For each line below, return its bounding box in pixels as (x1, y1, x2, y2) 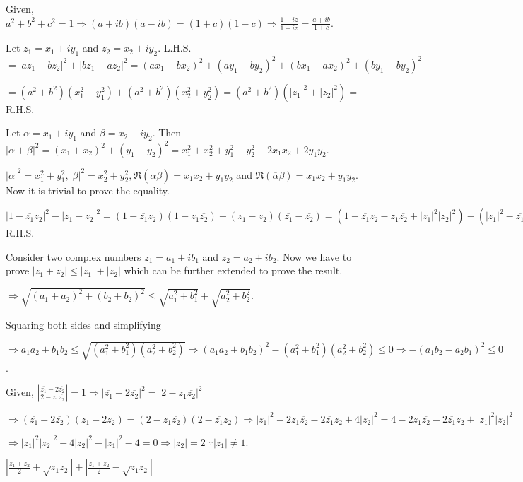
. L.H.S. (158, 40, 192, 55)
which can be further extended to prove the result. (124, 263, 343, 278)
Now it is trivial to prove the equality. (6, 182, 170, 197)
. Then (152, 125, 182, 140)
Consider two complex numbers (6, 249, 141, 264)
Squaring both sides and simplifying (6, 317, 161, 331)
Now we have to (282, 249, 352, 264)
